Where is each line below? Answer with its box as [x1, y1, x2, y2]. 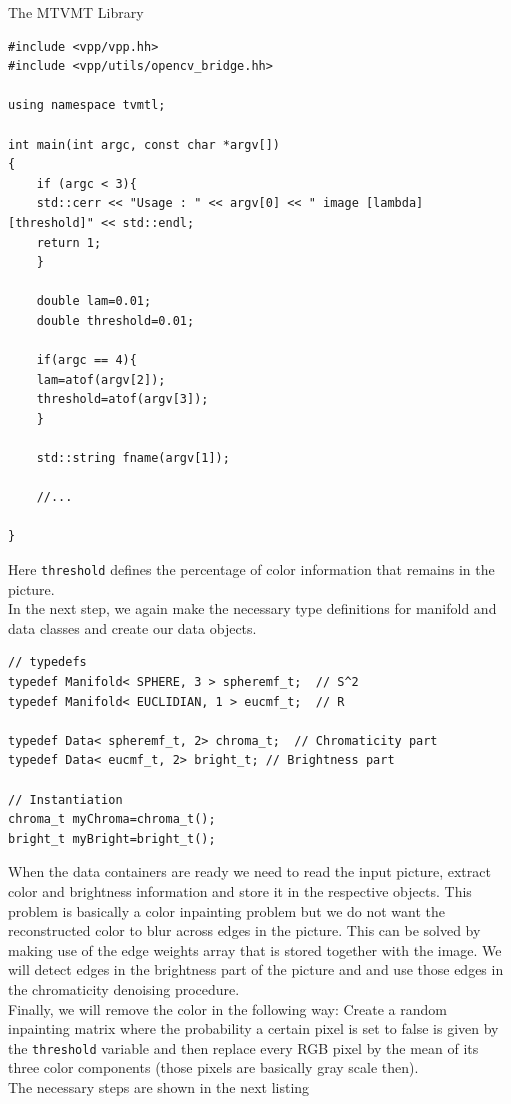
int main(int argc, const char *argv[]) [8, 137, 281, 152]
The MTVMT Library [8, 2, 144, 22]
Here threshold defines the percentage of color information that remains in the [8, 559, 495, 580]
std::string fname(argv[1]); [36, 451, 230, 466]
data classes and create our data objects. [8, 617, 257, 638]
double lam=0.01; [36, 294, 152, 309]
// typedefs [8, 655, 87, 670]
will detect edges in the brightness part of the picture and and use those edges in [8, 959, 504, 980]
